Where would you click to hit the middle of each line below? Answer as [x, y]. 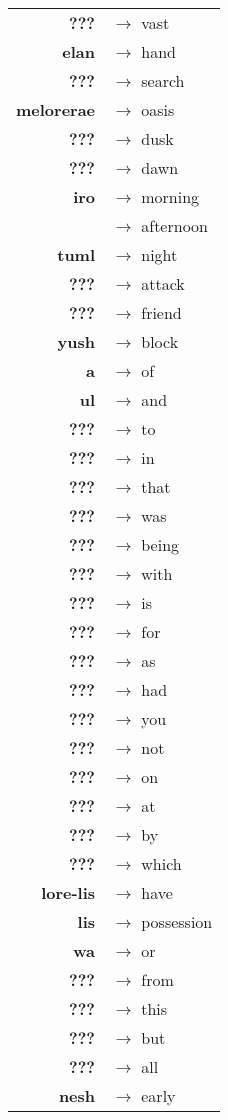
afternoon [174, 225]
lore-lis [68, 892]
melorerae [56, 109]
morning [170, 196]
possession [177, 921]
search [163, 80]
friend [161, 312]
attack [163, 283]
